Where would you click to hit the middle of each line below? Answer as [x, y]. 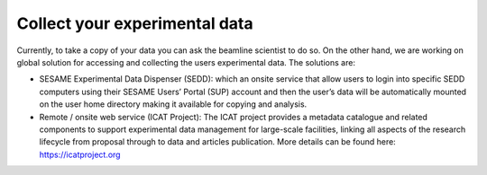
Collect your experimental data [135, 23]
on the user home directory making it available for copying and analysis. [173, 104]
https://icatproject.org [80, 154]
